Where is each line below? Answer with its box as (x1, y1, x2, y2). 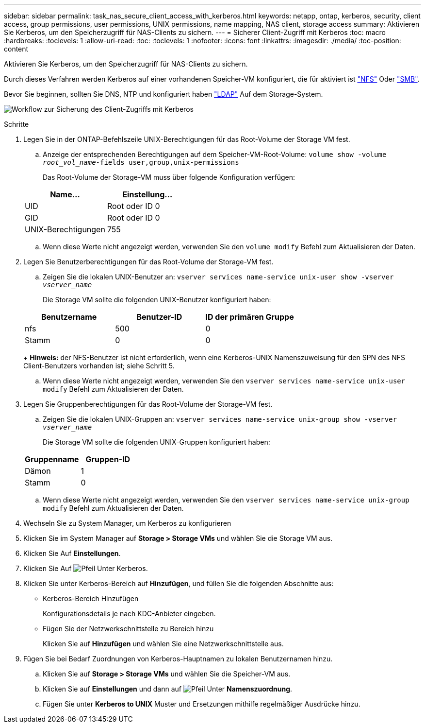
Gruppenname (25, 454, 79, 464)
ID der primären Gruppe (205, 312, 294, 322)
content (4, 45, 29, 53)
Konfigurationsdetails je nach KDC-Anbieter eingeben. (43, 609, 216, 618)
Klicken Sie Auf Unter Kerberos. (23, 564, 148, 572)
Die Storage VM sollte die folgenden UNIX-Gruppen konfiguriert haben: (43, 438, 270, 446)
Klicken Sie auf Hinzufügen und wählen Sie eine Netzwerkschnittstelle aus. (43, 640, 284, 648)
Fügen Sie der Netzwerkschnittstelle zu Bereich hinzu (43, 624, 214, 633)
